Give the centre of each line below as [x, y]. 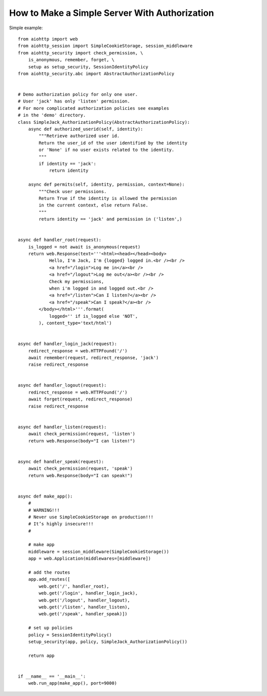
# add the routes [49, 572]
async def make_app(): [45, 496]
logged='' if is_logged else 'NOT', [93, 316]
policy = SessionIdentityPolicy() [70, 635]
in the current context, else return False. [93, 205]
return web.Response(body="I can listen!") [82, 441]
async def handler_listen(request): [62, 427]
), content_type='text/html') [75, 323]
